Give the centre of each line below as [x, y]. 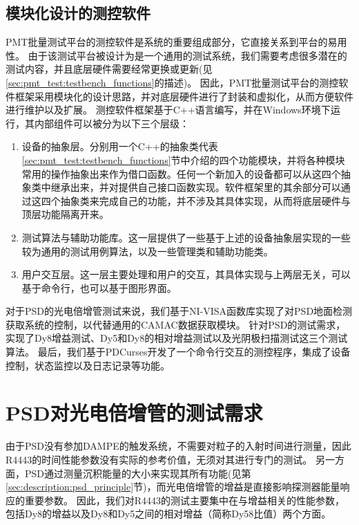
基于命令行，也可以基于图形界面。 [99, 287]
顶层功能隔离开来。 [65, 214]
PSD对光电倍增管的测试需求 [134, 413]
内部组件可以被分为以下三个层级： [111, 123]
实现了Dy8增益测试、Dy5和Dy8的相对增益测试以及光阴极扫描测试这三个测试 [177, 338]
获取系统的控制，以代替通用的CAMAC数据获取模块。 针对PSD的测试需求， [176, 324]
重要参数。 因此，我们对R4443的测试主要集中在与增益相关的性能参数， [184, 500]
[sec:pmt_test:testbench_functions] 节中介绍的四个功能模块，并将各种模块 [183, 159]
